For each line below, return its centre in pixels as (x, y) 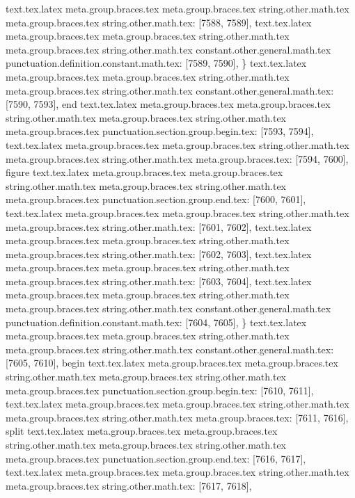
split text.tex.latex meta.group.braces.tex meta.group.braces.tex (142, 431)
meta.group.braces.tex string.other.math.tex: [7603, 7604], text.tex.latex (159, 281)
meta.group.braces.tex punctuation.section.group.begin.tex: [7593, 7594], (160, 131)
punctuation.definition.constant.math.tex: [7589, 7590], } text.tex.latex (156, 63)
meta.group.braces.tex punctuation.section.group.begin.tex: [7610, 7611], (160, 390)
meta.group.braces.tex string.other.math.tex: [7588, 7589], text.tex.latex (159, 22)
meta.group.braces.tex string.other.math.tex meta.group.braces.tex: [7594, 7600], (177, 158)
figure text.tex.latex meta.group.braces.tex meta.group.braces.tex (144, 172)
